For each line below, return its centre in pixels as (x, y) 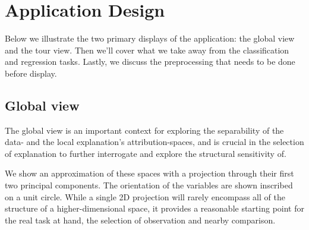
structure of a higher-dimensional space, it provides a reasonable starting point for (154, 208)
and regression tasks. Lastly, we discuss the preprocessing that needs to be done (150, 62)
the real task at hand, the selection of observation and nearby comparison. (140, 220)
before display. (31, 73)
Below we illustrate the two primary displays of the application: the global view (150, 38)
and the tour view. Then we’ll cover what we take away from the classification (147, 50)
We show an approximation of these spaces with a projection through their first (149, 173)
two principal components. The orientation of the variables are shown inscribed (149, 185)
